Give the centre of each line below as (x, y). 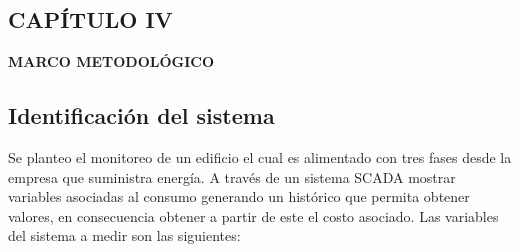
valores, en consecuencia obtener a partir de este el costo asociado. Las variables (253, 215)
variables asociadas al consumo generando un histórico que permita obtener (239, 196)
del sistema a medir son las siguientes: (124, 235)
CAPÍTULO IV (90, 19)
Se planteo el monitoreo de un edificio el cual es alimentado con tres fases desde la (260, 157)
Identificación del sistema (141, 115)
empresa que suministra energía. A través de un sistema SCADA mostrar (232, 176)
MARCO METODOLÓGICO (111, 61)
